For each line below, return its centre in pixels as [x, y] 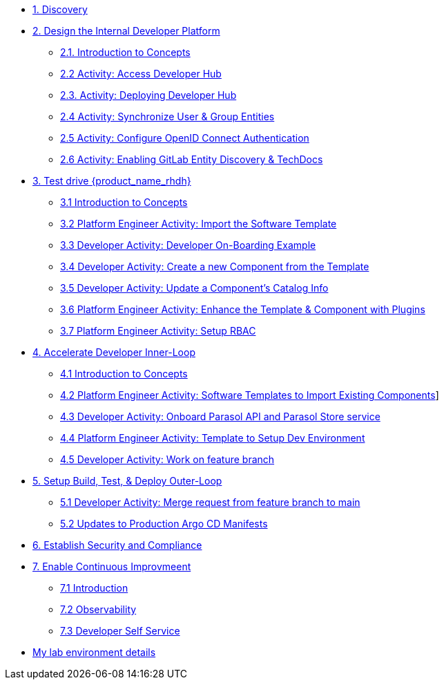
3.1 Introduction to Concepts [124, 202]
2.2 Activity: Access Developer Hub [141, 74]
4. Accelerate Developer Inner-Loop [114, 352]
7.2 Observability [98, 609]
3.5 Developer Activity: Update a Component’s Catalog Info [194, 288]
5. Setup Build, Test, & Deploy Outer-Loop [127, 481]
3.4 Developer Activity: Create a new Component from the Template [215, 266]
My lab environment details [94, 652]
